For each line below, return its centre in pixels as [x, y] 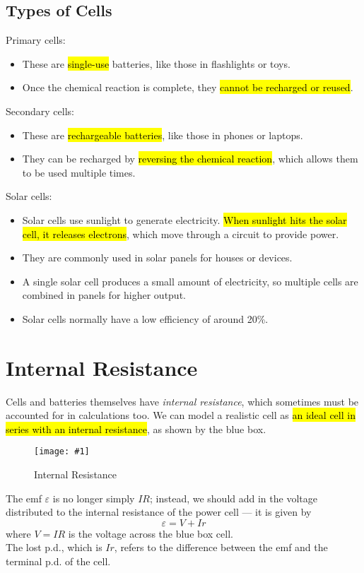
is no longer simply [94, 498]
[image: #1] [62, 452]
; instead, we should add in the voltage [233, 498]
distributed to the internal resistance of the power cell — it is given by [159, 512]
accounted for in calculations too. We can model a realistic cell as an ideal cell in [181, 415]
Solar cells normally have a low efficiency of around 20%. [145, 318]
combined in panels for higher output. [104, 295]
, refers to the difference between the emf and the [221, 547]
